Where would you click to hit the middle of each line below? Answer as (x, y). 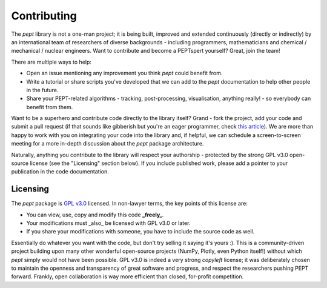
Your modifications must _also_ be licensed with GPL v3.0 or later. (108, 223)
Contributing (44, 16)
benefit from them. (50, 107)
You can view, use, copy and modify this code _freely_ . (95, 215)
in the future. (42, 90)
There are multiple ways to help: (51, 62)
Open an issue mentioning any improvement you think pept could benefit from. (124, 73)
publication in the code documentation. (60, 172)
